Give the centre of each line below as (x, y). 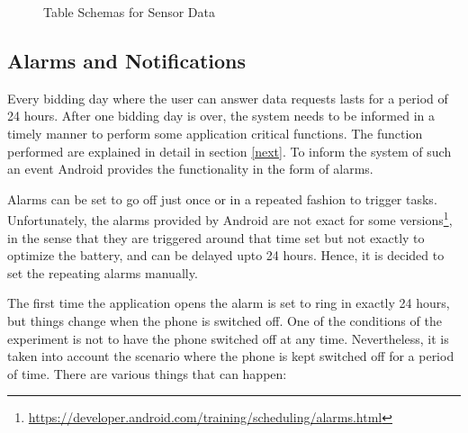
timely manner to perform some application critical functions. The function (215, 133)
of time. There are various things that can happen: (147, 373)
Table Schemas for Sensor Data (129, 12)
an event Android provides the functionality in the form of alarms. (190, 169)
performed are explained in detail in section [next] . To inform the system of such (229, 151)
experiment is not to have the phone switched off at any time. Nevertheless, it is (228, 338)
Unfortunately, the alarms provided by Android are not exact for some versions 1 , (230, 219)
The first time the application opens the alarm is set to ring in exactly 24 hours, (229, 303)
